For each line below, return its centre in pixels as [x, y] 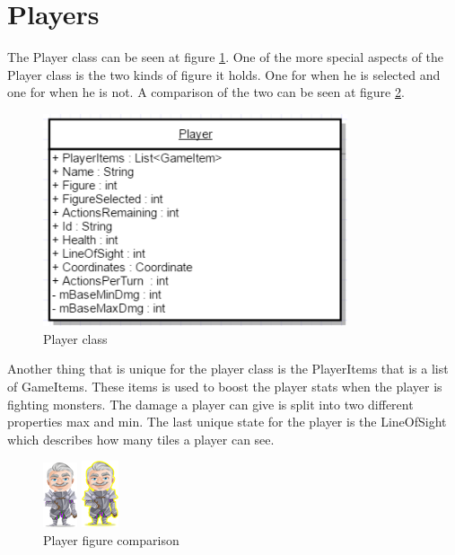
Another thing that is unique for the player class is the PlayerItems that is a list [228, 369]
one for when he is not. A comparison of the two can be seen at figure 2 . [206, 92]
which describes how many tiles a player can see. [141, 439]
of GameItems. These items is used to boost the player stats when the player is [225, 386]
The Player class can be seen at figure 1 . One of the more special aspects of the [226, 57]
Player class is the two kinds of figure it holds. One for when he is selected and [224, 74]
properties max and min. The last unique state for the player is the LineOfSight [227, 422]
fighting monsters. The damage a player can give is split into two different [210, 404]
